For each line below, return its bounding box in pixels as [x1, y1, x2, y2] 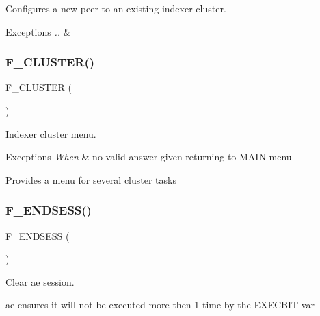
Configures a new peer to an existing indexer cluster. [5, 1, 226, 15]
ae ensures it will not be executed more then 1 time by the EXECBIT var [5, 297, 315, 312]
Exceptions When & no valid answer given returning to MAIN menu [5, 149, 292, 164]
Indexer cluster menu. [5, 126, 96, 141]
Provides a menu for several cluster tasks [5, 172, 176, 186]
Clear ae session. [5, 274, 75, 289]
